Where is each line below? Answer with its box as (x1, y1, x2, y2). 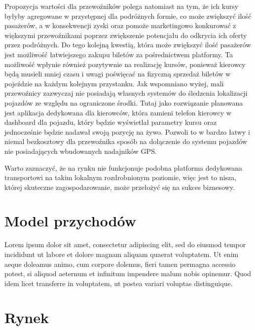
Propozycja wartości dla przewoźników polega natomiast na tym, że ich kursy (4, 1, 239, 11)
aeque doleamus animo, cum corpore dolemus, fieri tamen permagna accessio (4, 258, 236, 269)
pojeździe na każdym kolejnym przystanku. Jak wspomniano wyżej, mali (4, 78, 224, 88)
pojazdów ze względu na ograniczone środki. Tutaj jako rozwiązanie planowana (4, 97, 243, 108)
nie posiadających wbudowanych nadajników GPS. (4, 146, 157, 156)
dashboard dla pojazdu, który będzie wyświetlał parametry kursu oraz (4, 117, 217, 127)
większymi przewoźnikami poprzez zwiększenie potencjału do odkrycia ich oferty (4, 30, 247, 40)
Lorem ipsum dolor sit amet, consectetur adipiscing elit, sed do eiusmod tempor (4, 239, 246, 250)
